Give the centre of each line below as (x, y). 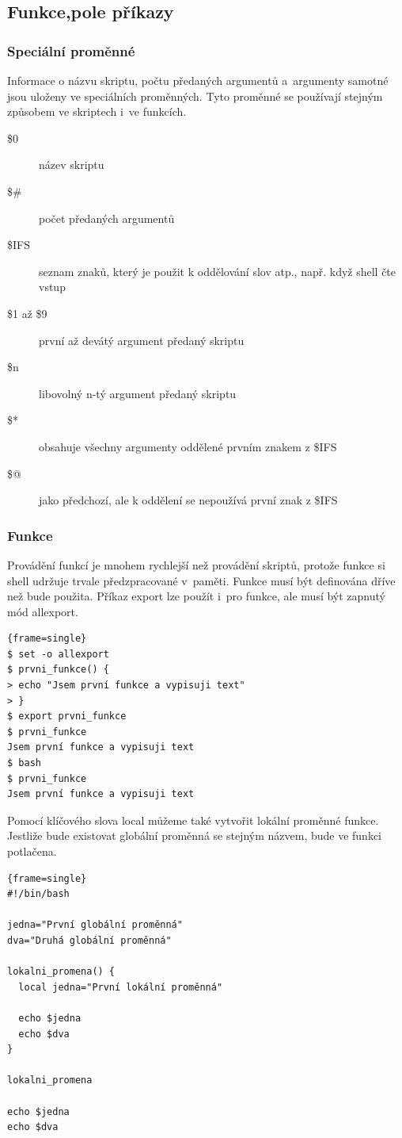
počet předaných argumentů (107, 218)
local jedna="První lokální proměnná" (121, 987)
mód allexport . (43, 611)
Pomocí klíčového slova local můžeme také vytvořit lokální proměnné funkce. (193, 820)
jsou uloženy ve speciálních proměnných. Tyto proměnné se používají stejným (195, 96)
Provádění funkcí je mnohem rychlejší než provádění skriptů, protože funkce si (196, 564)
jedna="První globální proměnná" (95, 925)
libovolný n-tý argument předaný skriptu (138, 393)
